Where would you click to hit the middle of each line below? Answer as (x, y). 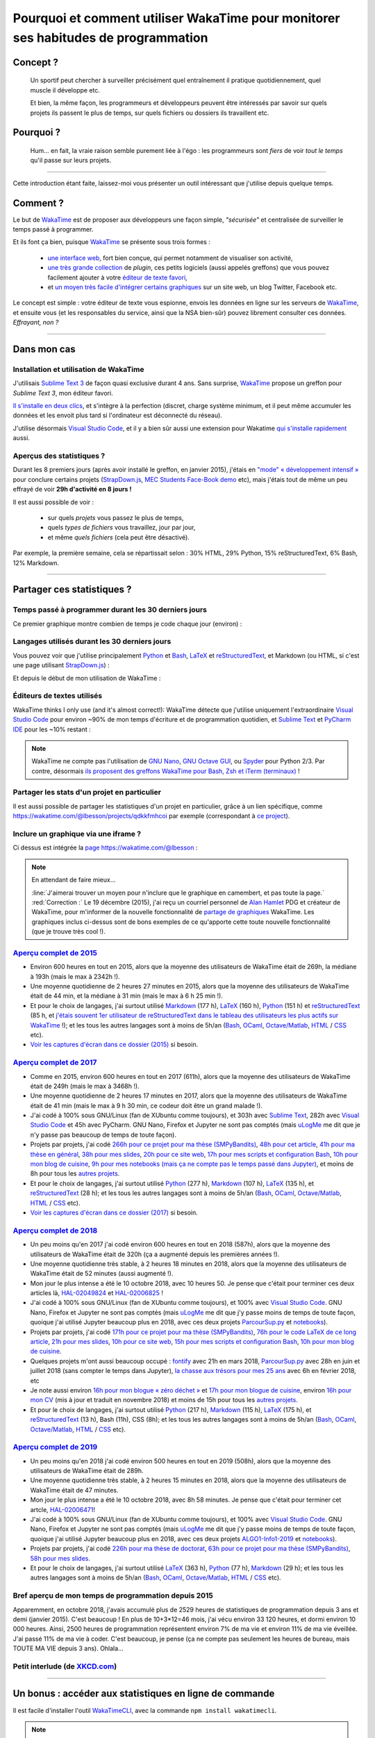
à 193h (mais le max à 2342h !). (75, 976)
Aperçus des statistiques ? (59, 456)
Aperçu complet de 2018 (55, 1231)
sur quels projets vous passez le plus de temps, (116, 517)
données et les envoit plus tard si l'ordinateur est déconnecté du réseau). (117, 415)
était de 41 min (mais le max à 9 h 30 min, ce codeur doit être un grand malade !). (147, 1105)
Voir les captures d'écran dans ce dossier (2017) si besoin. (114, 1212)
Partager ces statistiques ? (72, 590)
